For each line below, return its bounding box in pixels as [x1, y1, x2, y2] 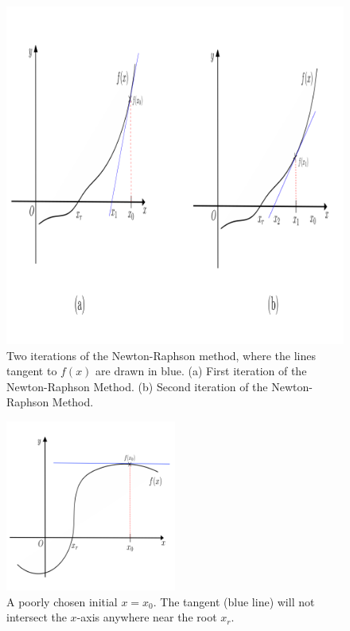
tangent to [6, 363, 57, 379]
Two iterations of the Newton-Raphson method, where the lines [6, 347, 316, 363]
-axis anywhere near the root [76, 609, 217, 625]
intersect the [6, 609, 67, 625]
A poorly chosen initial [6, 593, 118, 609]
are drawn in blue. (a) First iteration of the [95, 363, 307, 379]
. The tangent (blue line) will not [153, 593, 315, 609]
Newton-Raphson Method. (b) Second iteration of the [6, 378, 268, 394]
